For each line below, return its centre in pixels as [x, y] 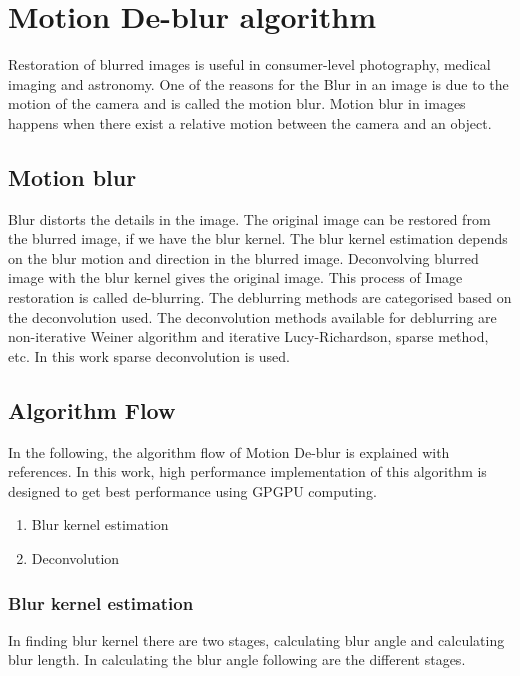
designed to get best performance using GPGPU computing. [192, 490]
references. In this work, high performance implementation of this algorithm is [247, 471]
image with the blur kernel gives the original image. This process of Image [235, 277]
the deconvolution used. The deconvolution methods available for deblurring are [252, 316]
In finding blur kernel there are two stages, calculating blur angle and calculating [256, 639]
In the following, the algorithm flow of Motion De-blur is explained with [229, 451]
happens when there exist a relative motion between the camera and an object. [250, 122]
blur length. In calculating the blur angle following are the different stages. [237, 659]
